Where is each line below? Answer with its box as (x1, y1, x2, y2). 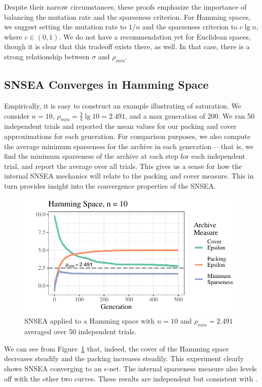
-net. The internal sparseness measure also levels (106, 363, 257, 373)
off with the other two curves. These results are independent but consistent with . (4, 373, 257, 383)
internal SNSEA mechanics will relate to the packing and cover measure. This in (4, 170, 254, 181)
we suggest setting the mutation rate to (4, 21, 127, 32)
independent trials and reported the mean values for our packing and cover (4, 121, 237, 131)
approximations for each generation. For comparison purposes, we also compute (4, 130, 251, 141)
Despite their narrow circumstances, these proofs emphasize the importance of (4, 2, 247, 12)
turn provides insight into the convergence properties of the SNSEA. (4, 180, 216, 191)
